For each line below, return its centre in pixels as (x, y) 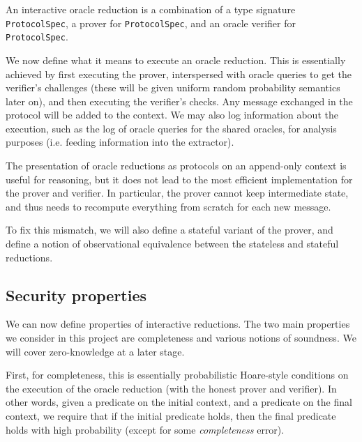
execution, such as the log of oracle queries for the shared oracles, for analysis (171, 128)
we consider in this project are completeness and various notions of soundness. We (181, 338)
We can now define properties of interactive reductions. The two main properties (178, 324)
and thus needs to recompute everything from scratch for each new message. (168, 206)
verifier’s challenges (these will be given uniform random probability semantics (173, 87)
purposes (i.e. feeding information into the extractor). (120, 142)
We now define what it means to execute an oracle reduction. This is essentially (176, 60)
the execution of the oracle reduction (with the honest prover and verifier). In (171, 388)
